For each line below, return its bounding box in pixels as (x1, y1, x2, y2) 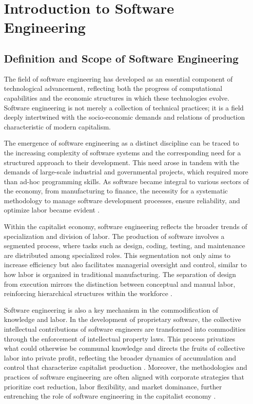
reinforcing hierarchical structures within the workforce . (4, 288, 173, 298)
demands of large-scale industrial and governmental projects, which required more (4, 167, 249, 177)
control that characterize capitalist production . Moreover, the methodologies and (4, 362, 247, 372)
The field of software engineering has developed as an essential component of (4, 73, 233, 84)
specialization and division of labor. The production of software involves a (4, 231, 225, 241)
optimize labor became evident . (4, 205, 100, 215)
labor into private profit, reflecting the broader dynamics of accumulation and (4, 352, 236, 362)
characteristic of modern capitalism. (4, 121, 111, 131)
